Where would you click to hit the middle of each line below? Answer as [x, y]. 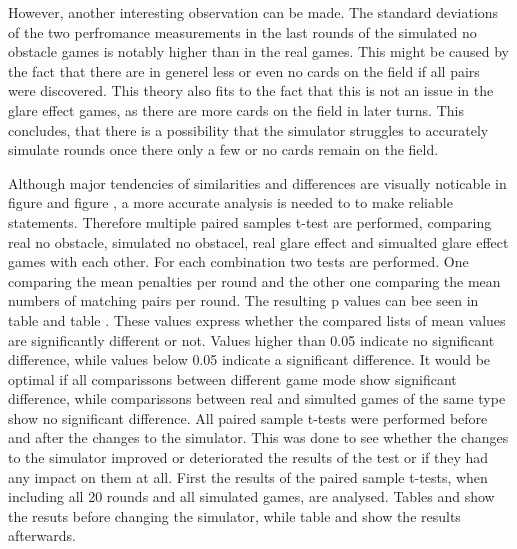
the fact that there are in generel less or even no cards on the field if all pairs [244, 70]
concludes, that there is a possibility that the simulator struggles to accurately [248, 129]
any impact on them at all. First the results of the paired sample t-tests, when [248, 476]
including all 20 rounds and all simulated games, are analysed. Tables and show [251, 496]
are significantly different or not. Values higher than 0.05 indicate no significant [251, 339]
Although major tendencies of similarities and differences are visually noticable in [257, 182]
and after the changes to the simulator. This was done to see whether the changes [258, 437]
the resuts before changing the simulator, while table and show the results [234, 515]
